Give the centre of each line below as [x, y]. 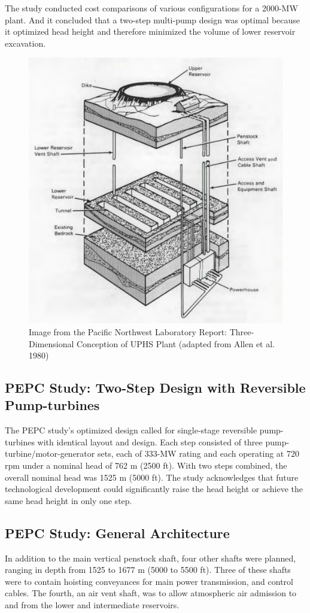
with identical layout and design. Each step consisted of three [150, 441]
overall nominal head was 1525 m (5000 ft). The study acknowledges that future [152, 477]
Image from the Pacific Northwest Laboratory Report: [128, 331]
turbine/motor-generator [50, 453]
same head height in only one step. [69, 500]
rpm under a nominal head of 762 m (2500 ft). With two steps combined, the [146, 465]
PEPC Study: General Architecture [117, 532]
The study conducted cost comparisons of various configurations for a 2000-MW [151, 8]
